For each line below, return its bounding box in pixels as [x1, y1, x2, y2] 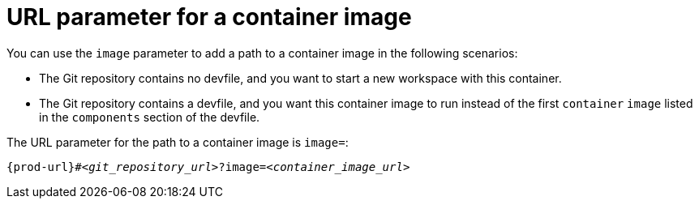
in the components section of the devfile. [39, 109, 260, 124]
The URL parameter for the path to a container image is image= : [6, 135, 349, 149]
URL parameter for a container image [6, 3, 412, 31]
